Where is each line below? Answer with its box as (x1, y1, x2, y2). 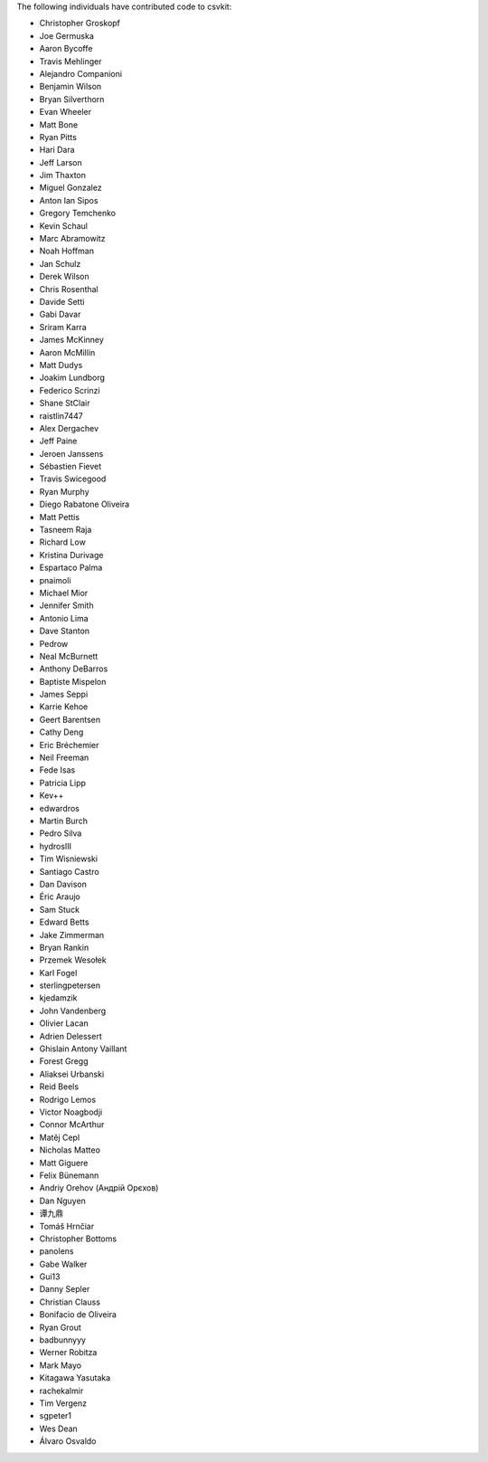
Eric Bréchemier (39, 739, 99, 750)
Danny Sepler (39, 1284, 90, 1295)
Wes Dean (39, 1423, 79, 1434)
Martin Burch (39, 815, 88, 826)
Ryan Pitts (39, 131, 77, 142)
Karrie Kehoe (39, 701, 89, 712)
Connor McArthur (39, 1119, 105, 1130)
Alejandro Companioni (39, 68, 122, 79)
